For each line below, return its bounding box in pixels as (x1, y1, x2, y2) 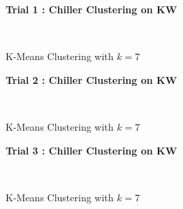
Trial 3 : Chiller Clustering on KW (6, 143, 177, 157)
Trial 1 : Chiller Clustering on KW (6, 2, 177, 16)
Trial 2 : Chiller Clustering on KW (6, 72, 177, 87)
